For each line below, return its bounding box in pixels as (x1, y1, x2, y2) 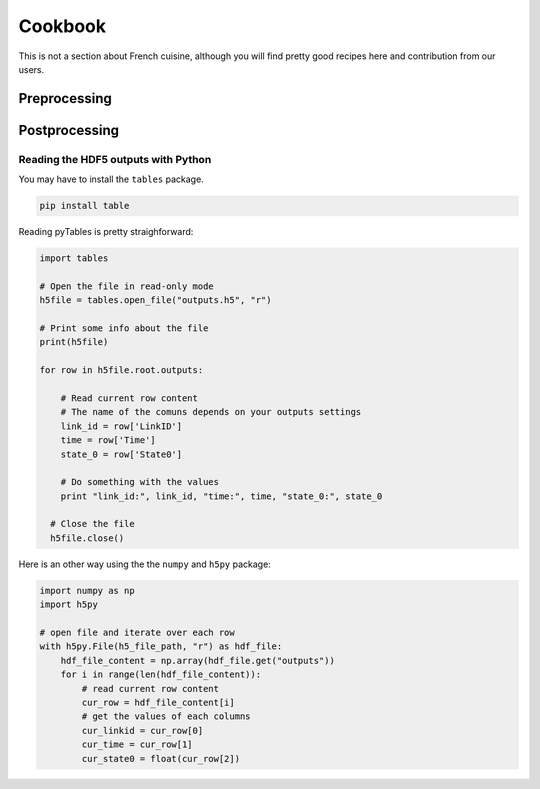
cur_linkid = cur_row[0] (81, 725, 204, 736)
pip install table (39, 200, 130, 212)
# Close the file (50, 518, 135, 530)
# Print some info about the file (39, 323, 209, 334)
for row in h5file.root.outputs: (39, 365, 204, 376)
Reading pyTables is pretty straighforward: (18, 226, 194, 238)
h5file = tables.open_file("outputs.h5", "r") (39, 295, 272, 306)
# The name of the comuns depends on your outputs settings (60, 406, 362, 418)
